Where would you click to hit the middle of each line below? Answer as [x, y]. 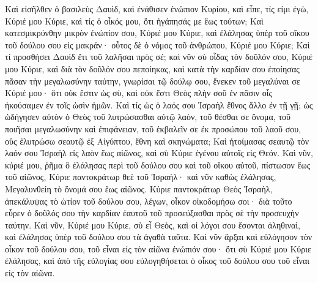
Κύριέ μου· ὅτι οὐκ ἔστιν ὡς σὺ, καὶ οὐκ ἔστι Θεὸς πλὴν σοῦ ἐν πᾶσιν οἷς [139, 93]
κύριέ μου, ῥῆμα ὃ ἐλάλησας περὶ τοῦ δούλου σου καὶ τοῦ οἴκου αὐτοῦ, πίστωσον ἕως [158, 164]
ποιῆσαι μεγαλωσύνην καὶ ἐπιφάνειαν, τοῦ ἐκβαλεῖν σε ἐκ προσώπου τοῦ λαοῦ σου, [153, 128]
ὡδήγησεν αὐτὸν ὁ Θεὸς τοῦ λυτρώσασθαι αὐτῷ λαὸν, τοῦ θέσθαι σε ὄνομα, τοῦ [148, 117]
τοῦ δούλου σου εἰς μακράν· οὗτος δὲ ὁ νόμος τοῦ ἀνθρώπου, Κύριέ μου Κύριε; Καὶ [157, 44]
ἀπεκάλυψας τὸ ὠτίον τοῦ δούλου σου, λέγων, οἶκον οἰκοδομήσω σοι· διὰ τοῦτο [149, 201]
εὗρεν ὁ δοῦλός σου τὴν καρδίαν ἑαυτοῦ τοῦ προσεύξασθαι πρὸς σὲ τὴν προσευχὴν [152, 213]
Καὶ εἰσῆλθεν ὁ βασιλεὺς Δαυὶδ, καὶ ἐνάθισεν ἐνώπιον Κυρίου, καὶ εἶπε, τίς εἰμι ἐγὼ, [157, 9]
